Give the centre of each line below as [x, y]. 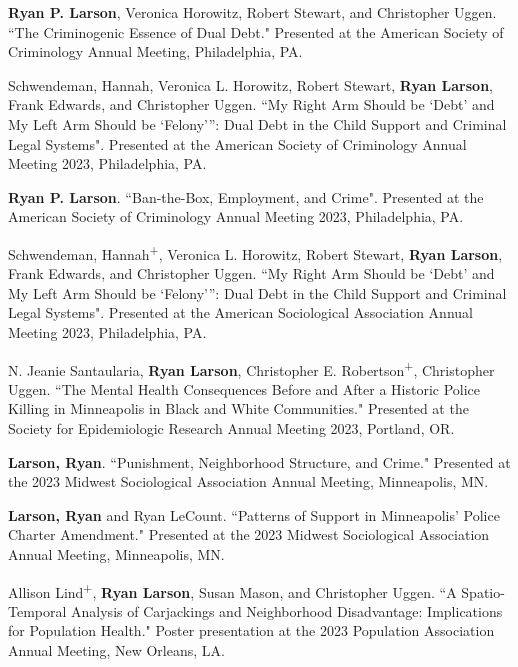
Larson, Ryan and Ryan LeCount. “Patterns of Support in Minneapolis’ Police [254, 514]
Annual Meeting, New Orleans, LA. [116, 650]
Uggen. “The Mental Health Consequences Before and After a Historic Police [244, 388]
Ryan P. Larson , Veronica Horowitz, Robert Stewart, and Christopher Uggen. [252, 12]
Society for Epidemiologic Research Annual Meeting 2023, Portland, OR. [231, 428]
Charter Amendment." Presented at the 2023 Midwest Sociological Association [249, 534]
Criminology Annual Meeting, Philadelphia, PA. [155, 51]
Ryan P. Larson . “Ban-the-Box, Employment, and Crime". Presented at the [246, 196]
